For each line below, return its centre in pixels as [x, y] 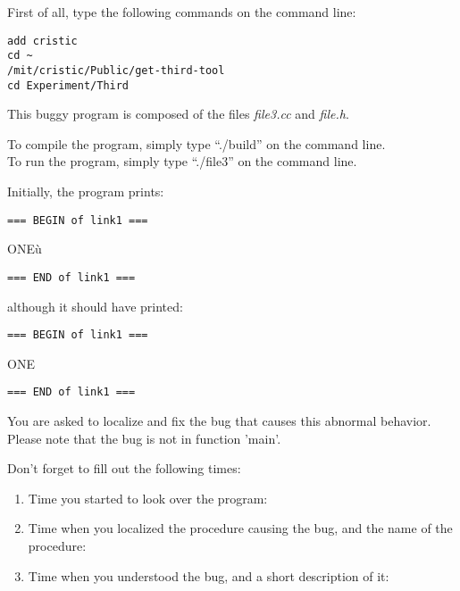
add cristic [42, 41]
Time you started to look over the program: [148, 498]
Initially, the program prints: [86, 191]
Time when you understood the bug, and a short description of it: [209, 575]
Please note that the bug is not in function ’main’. [144, 438]
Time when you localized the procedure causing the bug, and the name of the [240, 528]
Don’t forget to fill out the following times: [124, 468]
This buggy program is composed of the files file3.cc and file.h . [178, 114]
